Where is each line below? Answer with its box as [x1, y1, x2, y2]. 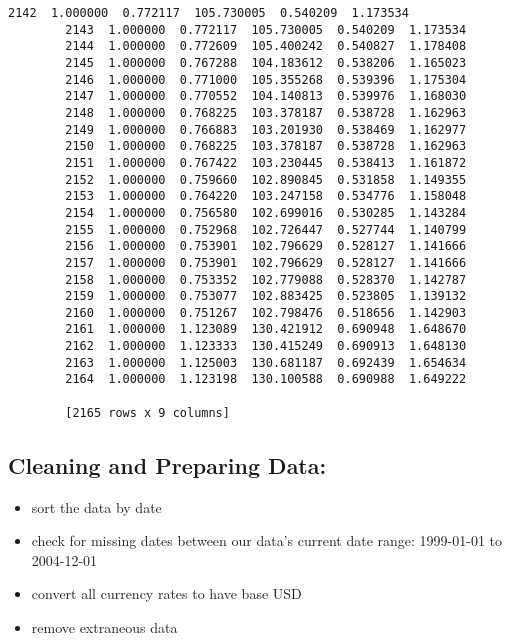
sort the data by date [31, 496, 162, 517]
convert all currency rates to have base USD [31, 583, 302, 604]
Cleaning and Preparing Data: [8, 449, 327, 480]
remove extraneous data [31, 616, 178, 637]
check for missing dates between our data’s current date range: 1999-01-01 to [31, 530, 503, 551]
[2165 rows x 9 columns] [65, 405, 230, 420]
